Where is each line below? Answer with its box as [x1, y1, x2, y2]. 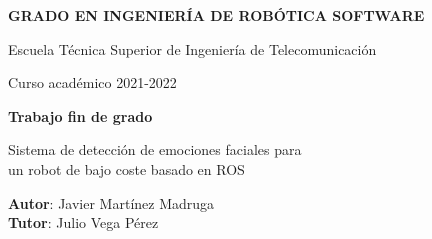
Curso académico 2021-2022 [8, 72, 177, 93]
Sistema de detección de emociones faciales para [8, 139, 302, 160]
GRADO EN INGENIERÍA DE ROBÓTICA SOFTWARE [8, 5, 425, 25]
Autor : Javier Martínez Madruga [8, 192, 215, 213]
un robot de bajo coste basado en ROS [8, 158, 245, 179]
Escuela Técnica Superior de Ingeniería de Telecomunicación [8, 38, 377, 59]
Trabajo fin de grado [8, 105, 153, 126]
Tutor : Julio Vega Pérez [8, 212, 159, 233]
